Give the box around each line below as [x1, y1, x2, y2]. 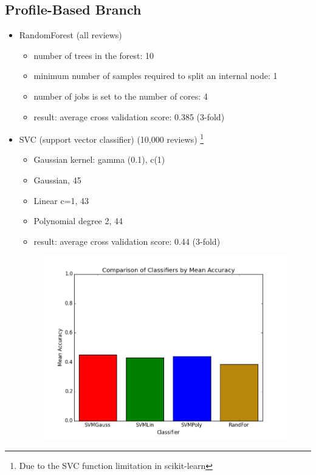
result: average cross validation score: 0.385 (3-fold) [33, 110, 225, 123]
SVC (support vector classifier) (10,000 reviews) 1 [19, 131, 204, 145]
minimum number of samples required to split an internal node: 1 [33, 69, 278, 82]
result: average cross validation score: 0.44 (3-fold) [33, 234, 221, 247]
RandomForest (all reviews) [19, 29, 122, 41]
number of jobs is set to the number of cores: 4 [33, 89, 208, 102]
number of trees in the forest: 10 [33, 49, 154, 61]
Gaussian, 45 [33, 174, 81, 186]
